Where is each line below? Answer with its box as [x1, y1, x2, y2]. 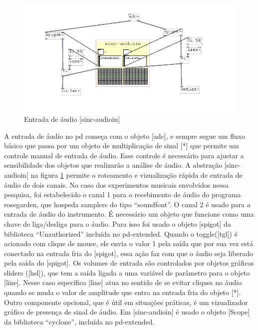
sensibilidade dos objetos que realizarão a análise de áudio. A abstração [4, 160, 222, 170]
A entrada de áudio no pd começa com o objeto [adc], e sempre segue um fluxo [4, 130, 246, 141]
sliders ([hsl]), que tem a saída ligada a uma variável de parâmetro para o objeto [4, 267, 250, 278]
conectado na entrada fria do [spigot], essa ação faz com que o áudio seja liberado [4, 248, 253, 258]
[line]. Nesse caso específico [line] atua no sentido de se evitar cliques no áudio [4, 277, 242, 288]
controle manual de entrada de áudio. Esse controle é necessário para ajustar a [4, 150, 244, 160]
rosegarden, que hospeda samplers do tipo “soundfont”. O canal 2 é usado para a [4, 199, 251, 209]
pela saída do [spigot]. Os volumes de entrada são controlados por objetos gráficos [4, 258, 254, 268]
